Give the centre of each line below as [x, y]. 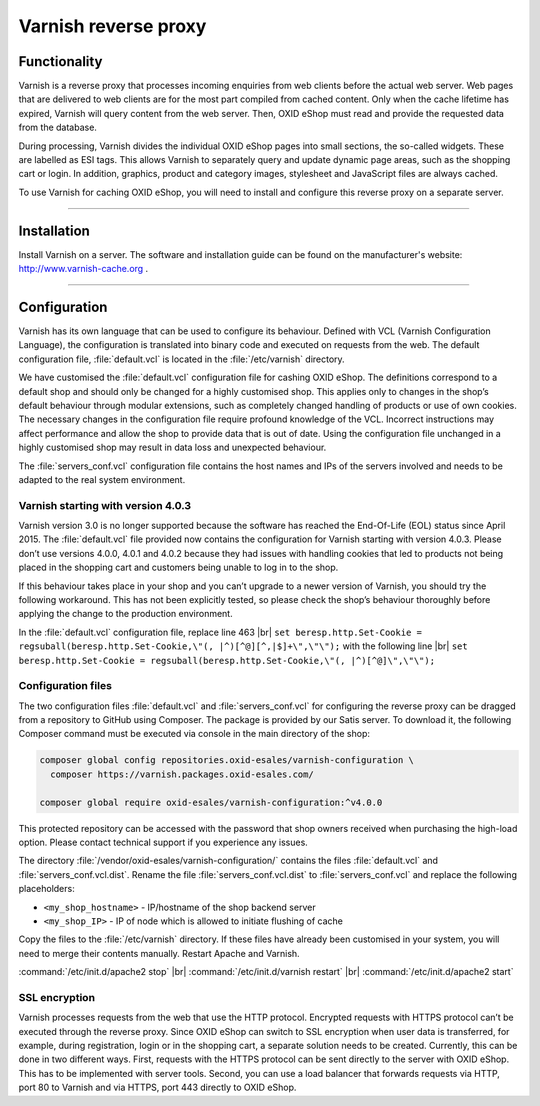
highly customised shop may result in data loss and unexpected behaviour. [172, 447]
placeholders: [46, 889]
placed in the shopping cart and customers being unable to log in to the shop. [178, 567]
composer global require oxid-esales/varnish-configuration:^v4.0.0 [211, 802]
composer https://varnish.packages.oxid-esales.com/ [182, 774]
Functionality [60, 61]
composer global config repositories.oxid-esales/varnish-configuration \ [227, 760]
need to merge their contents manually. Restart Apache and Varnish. [159, 953]
